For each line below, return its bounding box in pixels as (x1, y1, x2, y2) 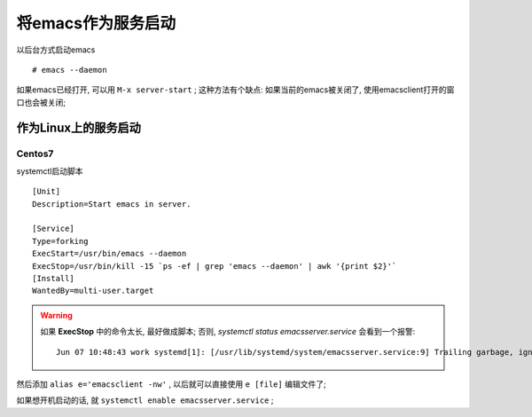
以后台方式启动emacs (16, 44, 96, 55)
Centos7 (16, 147, 54, 160)
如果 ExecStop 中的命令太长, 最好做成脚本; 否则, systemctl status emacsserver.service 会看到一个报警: (40, 327, 416, 337)
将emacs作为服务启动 (16, 13, 176, 33)
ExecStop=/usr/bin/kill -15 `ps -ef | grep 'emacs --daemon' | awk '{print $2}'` (32, 261, 397, 271)
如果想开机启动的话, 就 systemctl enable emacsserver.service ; (16, 395, 274, 405)
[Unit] (32, 186, 61, 197)
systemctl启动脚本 (16, 165, 83, 177)
